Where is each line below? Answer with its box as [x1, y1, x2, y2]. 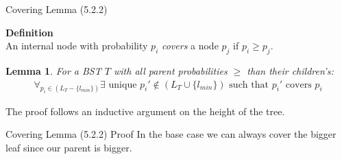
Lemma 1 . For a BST [5, 63, 101, 77]
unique [108, 79, 137, 90]
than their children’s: [247, 63, 334, 77]
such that [229, 79, 269, 90]
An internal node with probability [5, 38, 148, 53]
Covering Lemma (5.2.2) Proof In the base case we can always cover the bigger [5, 127, 337, 141]
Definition [5, 25, 53, 39]
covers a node [161, 38, 219, 53]
